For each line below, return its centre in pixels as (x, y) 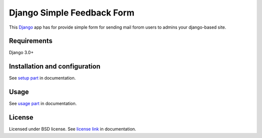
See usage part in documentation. (43, 103)
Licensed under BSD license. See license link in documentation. (73, 129)
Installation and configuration (55, 66)
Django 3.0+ (21, 52)
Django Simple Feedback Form (72, 13)
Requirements (31, 41)
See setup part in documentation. (42, 78)
